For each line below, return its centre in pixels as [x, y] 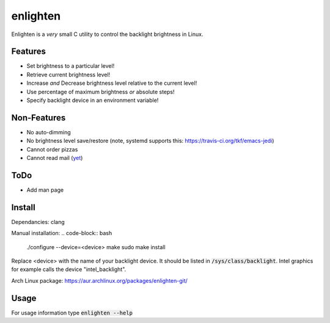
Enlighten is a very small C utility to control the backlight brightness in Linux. [107, 34]
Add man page [45, 190]
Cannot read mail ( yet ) [55, 158]
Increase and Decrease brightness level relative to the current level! [112, 83]
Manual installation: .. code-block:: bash [62, 233]
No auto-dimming [49, 132]
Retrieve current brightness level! [68, 74]
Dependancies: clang [38, 222]
